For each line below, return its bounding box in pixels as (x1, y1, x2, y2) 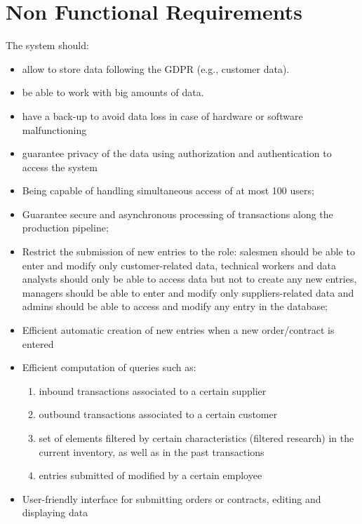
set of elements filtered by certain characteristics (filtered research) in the (39, 431, 354, 445)
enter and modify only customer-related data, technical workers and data (22, 257, 336, 272)
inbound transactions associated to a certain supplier (39, 383, 267, 398)
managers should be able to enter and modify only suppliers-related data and (22, 285, 354, 300)
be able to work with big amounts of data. (22, 85, 204, 100)
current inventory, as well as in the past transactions (39, 444, 264, 459)
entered (22, 336, 54, 351)
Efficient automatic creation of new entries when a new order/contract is (22, 323, 335, 337)
